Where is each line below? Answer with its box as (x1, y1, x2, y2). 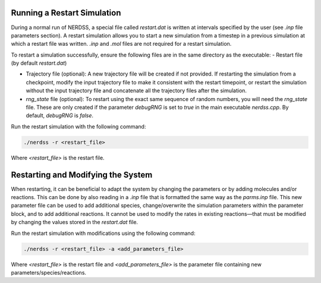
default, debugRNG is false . (26, 112, 94, 119)
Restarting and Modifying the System (11, 169, 153, 180)
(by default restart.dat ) (11, 59, 67, 67)
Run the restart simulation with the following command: (11, 122, 146, 130)
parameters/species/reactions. (11, 269, 86, 276)
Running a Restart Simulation (11, 8, 121, 18)
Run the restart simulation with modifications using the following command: (11, 229, 196, 237)
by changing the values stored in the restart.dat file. (11, 219, 139, 226)
